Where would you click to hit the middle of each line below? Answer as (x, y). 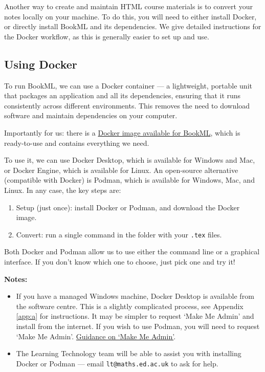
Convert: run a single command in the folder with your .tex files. (119, 234)
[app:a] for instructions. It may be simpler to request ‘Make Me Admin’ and (135, 316)
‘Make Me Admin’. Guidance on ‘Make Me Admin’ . (96, 336)
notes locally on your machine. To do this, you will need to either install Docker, (130, 16)
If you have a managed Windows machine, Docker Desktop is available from (135, 296)
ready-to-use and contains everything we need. (77, 143)
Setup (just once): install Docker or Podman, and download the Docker (128, 207)
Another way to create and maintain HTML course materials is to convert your (128, 6)
